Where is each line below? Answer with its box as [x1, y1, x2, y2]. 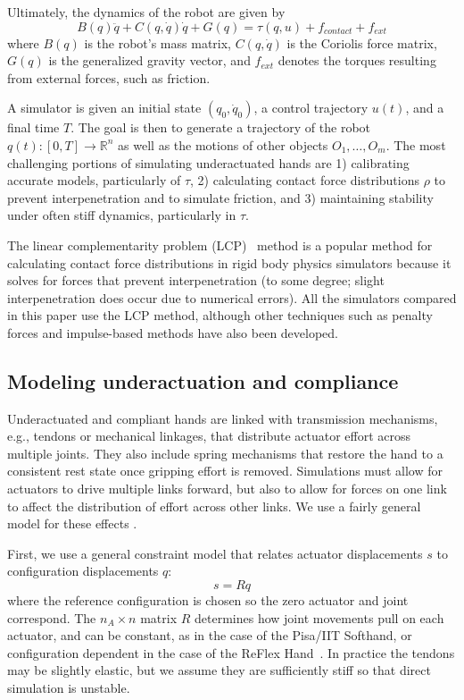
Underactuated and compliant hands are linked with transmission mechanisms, [7, 409, 438, 427]
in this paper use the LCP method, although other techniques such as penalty [7, 306, 433, 325]
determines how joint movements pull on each [195, 608, 444, 627]
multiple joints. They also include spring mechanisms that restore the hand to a [7, 443, 443, 462]
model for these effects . [7, 514, 137, 533]
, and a [405, 98, 444, 117]
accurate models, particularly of [7, 171, 181, 190]
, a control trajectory [253, 98, 369, 117]
